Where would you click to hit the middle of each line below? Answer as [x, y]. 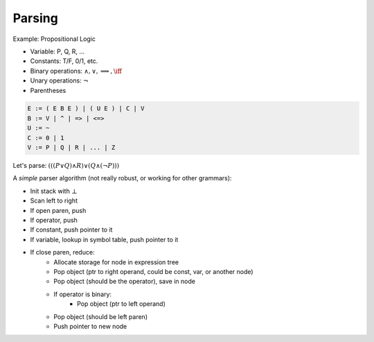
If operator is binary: [83, 294]
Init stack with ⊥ [54, 191]
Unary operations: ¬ [59, 80]
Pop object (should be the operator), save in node [124, 282]
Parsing [35, 18]
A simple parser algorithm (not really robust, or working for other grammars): [122, 178]
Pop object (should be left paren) [101, 316]
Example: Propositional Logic [54, 39]
